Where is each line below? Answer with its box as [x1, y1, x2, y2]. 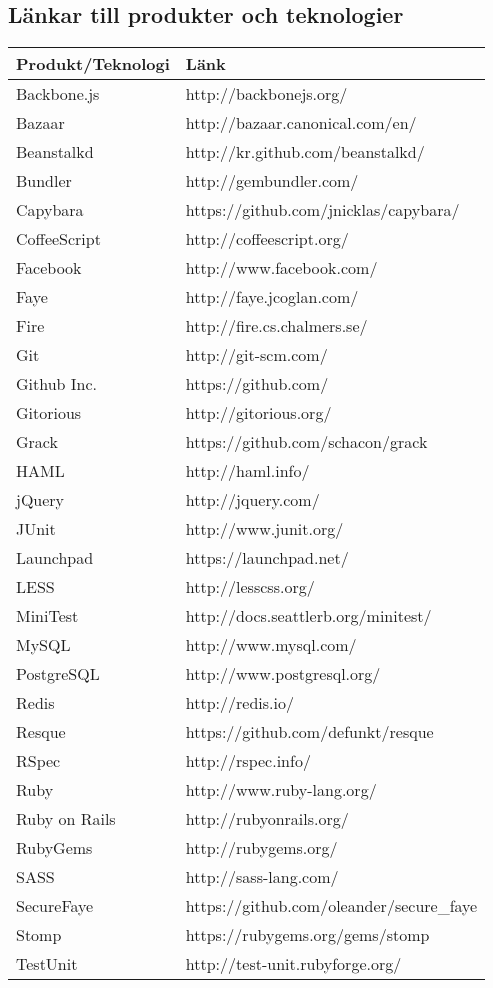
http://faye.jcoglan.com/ [185, 285, 359, 309]
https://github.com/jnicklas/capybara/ [185, 198, 460, 222]
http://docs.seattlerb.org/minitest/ [185, 604, 432, 628]
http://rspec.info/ [185, 749, 311, 773]
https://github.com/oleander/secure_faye [185, 894, 478, 918]
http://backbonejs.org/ [185, 82, 348, 106]
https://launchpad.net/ [185, 546, 349, 570]
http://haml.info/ [185, 459, 310, 483]
